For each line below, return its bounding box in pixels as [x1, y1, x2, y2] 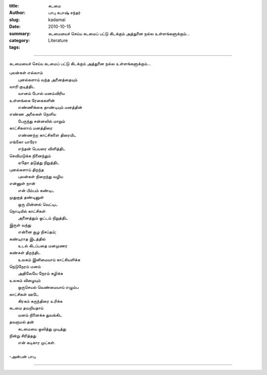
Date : [9, 24, 21, 30]
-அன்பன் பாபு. [9, 354, 37, 360]
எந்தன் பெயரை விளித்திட [18, 146, 66, 152]
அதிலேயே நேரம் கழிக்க [18, 270, 63, 277]
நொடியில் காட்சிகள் [9, 208, 46, 214]
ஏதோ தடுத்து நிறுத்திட [18, 160, 59, 166]
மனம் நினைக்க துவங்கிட [18, 312, 62, 318]
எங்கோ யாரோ [9, 139, 37, 145]
